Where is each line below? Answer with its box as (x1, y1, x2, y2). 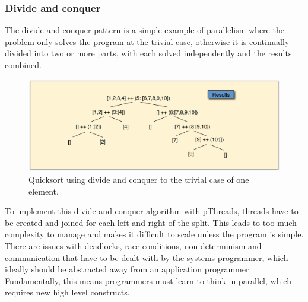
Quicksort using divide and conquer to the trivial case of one (28, 173, 249, 186)
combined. (5, 59, 42, 71)
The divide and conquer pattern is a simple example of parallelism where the (5, 24, 284, 36)
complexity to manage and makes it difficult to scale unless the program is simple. (5, 228, 304, 240)
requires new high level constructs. (5, 286, 130, 298)
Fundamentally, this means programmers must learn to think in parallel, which (5, 274, 291, 287)
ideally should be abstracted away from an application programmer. (5, 263, 252, 275)
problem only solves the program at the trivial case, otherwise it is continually (5, 35, 290, 47)
